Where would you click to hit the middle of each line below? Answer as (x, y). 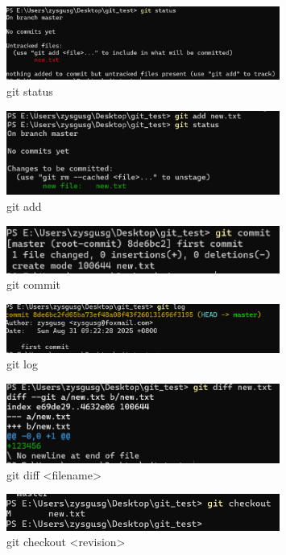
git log (22, 364)
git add (24, 206)
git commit (33, 284)
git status (30, 91)
